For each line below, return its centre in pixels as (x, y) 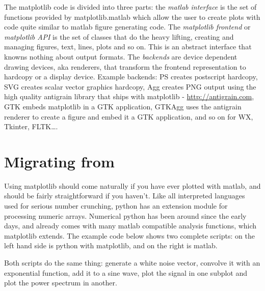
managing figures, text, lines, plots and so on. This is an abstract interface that (128, 47)
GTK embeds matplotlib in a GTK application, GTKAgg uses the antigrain (123, 106)
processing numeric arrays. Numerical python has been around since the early (125, 215)
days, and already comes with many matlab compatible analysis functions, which (130, 226)
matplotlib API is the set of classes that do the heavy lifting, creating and (119, 36)
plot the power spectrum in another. (61, 283)
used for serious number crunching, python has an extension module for (116, 206)
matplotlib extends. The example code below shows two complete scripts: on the (129, 235)
